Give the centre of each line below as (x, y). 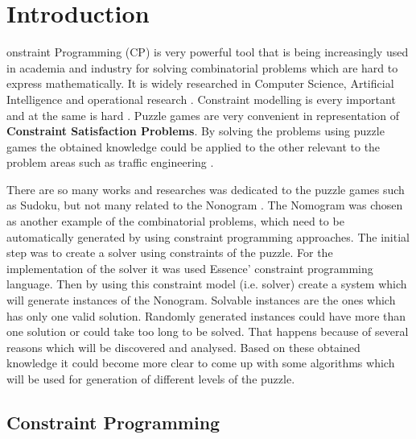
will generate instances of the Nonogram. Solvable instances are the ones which (201, 300)
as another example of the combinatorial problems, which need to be (175, 221)
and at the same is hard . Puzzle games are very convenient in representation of (203, 115)
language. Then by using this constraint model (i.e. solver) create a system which (207, 284)
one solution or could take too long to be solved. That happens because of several (208, 331)
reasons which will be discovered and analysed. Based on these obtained (183, 347)
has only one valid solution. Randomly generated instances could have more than (206, 315)
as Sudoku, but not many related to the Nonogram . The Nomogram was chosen (205, 205)
